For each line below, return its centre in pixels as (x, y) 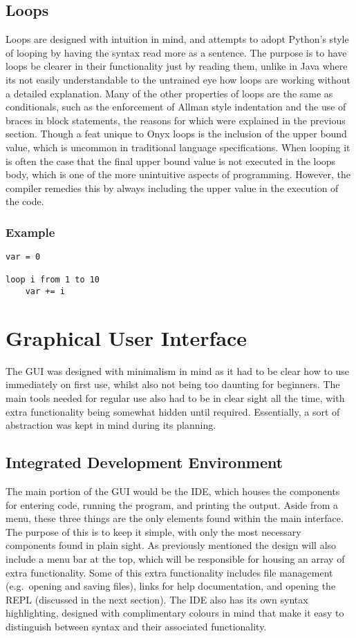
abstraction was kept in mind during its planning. (111, 425)
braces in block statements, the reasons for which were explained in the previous (176, 120)
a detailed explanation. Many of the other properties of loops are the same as (169, 93)
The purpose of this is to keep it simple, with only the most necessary (153, 531)
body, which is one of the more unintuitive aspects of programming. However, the (178, 174)
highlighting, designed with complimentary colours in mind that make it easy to (175, 613)
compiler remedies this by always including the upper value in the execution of (172, 187)
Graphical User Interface (127, 337)
